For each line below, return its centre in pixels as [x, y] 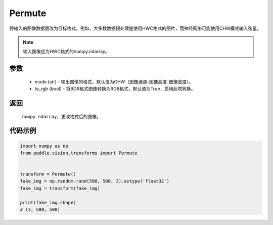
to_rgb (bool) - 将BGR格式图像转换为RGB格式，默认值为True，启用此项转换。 [115, 89]
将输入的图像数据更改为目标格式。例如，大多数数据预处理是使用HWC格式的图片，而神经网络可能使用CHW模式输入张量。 [135, 28]
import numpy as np [44, 146]
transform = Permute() [48, 174]
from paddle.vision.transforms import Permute [79, 153]
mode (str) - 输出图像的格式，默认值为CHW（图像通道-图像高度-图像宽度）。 [114, 81]
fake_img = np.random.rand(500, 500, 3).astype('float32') [95, 181]
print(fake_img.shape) [48, 202]
